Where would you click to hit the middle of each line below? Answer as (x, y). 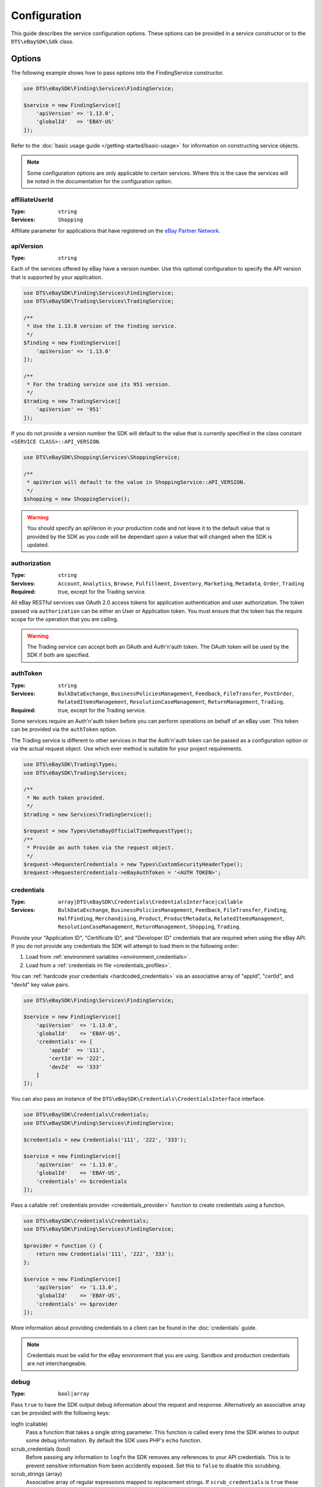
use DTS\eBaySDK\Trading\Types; (71, 765)
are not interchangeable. (57, 1364)
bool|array (74, 1394)
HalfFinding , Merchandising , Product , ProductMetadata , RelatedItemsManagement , (171, 918)
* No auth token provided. (66, 798)
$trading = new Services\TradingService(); (88, 814)
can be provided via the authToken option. (64, 729)
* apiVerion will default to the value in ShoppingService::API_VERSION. (137, 482)
